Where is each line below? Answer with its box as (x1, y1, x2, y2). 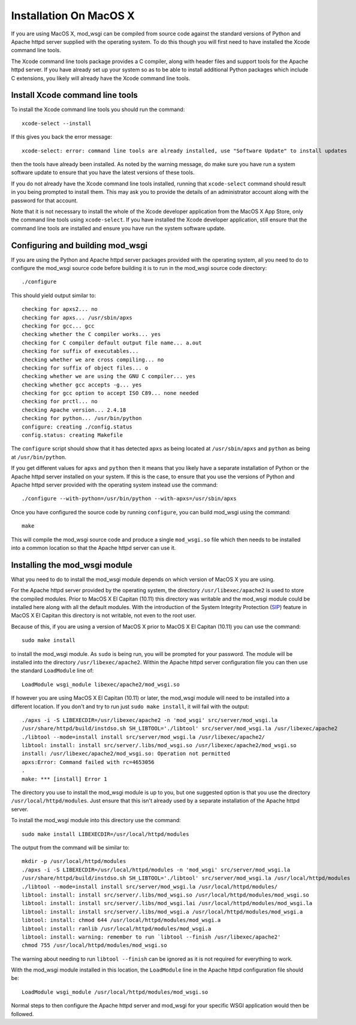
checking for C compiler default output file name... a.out (22, 339, 202, 346)
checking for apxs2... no (22, 306, 98, 313)
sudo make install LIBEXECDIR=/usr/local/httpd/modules (22, 831, 189, 837)
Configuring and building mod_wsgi (11, 240, 148, 250)
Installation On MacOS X (11, 9, 135, 22)
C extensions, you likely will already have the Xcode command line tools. (11, 74, 191, 82)
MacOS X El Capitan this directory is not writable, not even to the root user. (11, 612, 197, 619)
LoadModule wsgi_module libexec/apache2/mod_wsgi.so (22, 681, 180, 688)
